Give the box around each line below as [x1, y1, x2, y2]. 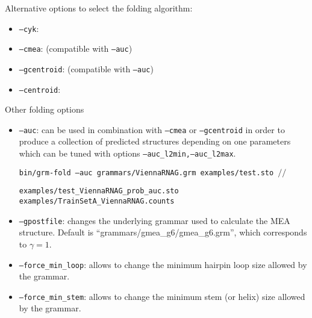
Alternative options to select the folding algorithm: [5, 2, 193, 14]
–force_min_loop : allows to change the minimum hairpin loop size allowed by [19, 258, 307, 270]
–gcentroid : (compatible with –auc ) [19, 62, 154, 75]
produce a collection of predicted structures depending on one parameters [19, 135, 291, 148]
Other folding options [5, 103, 84, 116]
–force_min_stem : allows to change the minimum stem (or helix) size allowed [19, 290, 305, 302]
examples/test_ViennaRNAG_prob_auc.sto [19, 187, 179, 196]
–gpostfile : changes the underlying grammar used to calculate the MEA [19, 214, 290, 226]
